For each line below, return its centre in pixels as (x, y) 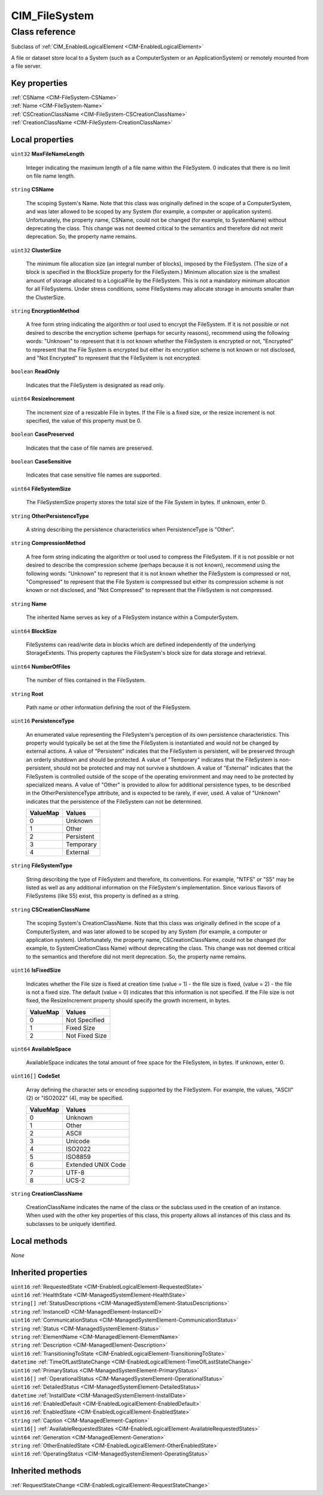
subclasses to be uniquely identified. (71, 1224)
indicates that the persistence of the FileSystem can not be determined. (114, 801)
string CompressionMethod (48, 543)
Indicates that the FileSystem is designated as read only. (95, 385)
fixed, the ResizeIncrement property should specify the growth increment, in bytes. (128, 1000)
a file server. (26, 66)
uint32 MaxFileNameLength (48, 154)
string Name (29, 603)
